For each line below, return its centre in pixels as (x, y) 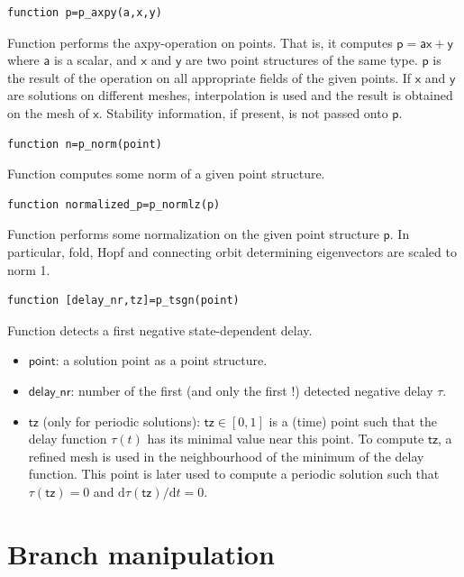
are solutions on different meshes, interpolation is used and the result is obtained (230, 95)
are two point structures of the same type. (302, 60)
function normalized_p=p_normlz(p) (114, 204)
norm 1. (29, 269)
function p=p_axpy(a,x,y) (85, 13)
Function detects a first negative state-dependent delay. (160, 330)
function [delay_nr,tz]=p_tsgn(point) (123, 301)
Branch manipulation (141, 553)
